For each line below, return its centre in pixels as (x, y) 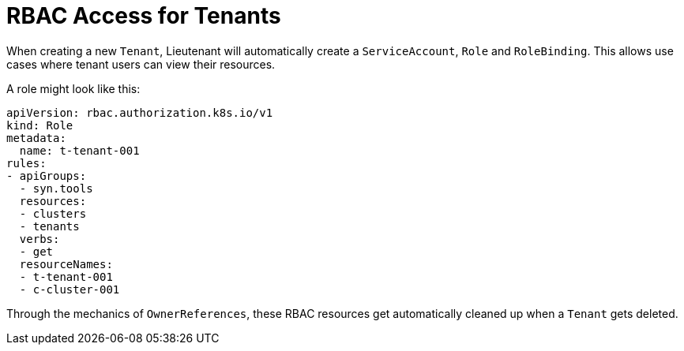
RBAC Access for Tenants (144, 16)
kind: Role (40, 125)
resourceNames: (66, 264)
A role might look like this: (73, 88)
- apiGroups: (47, 175)
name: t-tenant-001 (79, 150)
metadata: (36, 138)
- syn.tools (56, 188)
